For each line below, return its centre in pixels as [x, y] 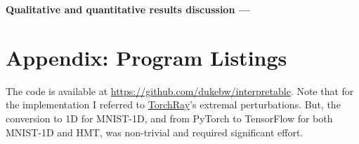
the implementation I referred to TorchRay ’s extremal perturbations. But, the [173, 105]
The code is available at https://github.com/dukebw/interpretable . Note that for [180, 91]
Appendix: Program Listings [146, 57]
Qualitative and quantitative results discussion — [128, 9]
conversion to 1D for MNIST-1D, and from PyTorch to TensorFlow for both [169, 118]
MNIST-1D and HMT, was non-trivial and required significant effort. [155, 132]
